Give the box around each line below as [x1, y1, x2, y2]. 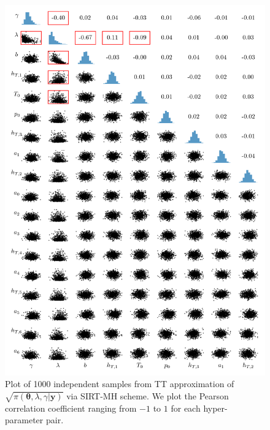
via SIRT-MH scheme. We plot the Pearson [66, 389, 229, 402]
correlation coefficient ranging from [5, 401, 137, 414]
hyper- [203, 401, 228, 414]
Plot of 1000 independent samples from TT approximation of [5, 377, 234, 390]
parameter [5, 413, 44, 426]
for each [171, 401, 201, 414]
